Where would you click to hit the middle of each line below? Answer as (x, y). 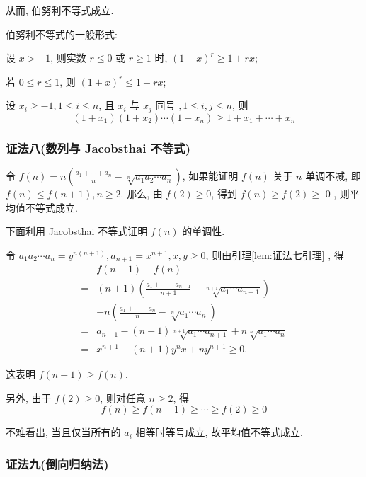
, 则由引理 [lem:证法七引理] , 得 (275, 254)
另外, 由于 (29, 397)
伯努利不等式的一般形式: (62, 34)
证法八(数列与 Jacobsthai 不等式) (98, 148)
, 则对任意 (123, 397)
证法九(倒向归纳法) (57, 463)
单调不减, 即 (333, 176)
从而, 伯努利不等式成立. (60, 10)
